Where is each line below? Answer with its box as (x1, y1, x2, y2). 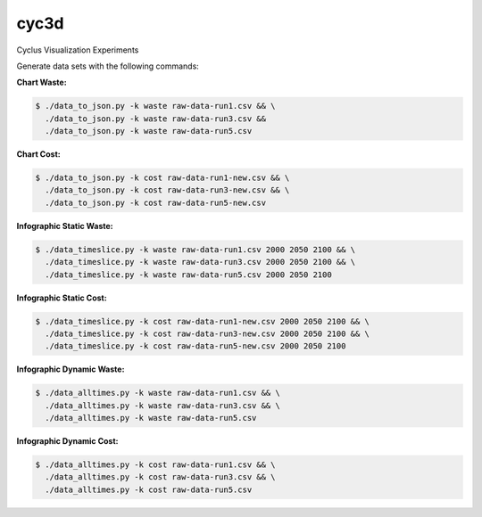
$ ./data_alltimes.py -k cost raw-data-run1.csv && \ (35, 460, 276, 470)
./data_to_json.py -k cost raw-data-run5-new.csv (45, 197, 267, 208)
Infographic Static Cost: (16, 292, 107, 303)
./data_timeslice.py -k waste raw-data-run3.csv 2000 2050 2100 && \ (45, 257, 356, 267)
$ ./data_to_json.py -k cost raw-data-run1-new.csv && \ (35, 173, 290, 183)
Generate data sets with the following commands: (16, 61, 200, 71)
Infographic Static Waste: (16, 220, 113, 231)
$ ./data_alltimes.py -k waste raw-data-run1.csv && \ (35, 388, 280, 398)
